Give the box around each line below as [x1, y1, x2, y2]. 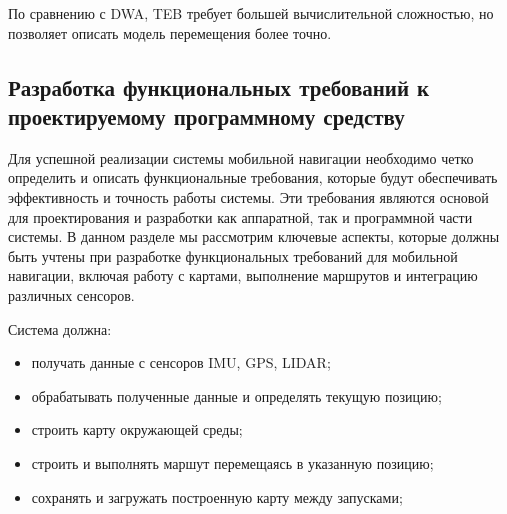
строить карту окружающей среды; [31, 419, 243, 440]
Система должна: [8, 318, 112, 339]
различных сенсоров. [8, 284, 135, 305]
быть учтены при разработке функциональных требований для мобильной [8, 245, 458, 266]
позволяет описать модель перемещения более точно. [8, 22, 332, 43]
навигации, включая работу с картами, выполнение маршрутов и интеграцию [8, 265, 478, 286]
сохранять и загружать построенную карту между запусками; [31, 486, 403, 507]
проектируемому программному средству [8, 100, 405, 131]
